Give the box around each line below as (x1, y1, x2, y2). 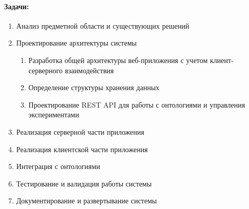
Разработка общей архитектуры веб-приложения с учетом (28, 54, 208, 65)
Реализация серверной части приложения (16, 126, 144, 137)
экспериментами (28, 109, 79, 120)
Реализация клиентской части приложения (16, 143, 148, 154)
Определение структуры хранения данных (28, 82, 160, 93)
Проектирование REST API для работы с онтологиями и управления (28, 99, 245, 110)
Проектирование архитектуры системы (16, 37, 137, 48)
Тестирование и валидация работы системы (16, 178, 152, 189)
